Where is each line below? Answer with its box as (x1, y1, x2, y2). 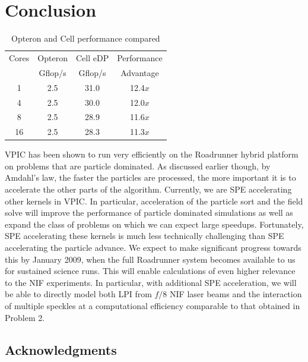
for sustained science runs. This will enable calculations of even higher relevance (5, 265, 296, 277)
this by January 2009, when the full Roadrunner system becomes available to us (5, 253, 296, 265)
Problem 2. (5, 311, 45, 323)
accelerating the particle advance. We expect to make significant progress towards (5, 241, 301, 254)
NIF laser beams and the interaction (170, 288, 302, 300)
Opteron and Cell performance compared (11, 32, 160, 45)
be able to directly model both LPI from (5, 288, 152, 300)
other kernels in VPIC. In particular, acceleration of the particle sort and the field (5, 194, 303, 207)
